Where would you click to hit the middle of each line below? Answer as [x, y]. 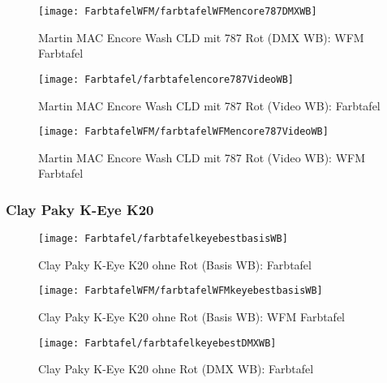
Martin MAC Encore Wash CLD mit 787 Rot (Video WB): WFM [202, 157]
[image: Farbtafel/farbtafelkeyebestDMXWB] [157, 343]
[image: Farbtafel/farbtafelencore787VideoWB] [166, 79]
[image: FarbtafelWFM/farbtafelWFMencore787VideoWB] [183, 132]
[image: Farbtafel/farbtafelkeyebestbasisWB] [163, 239]
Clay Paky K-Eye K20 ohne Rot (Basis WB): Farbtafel [175, 264]
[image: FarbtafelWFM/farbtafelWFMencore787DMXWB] [178, 11]
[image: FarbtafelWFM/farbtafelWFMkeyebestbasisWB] [181, 291]
